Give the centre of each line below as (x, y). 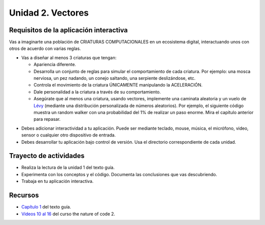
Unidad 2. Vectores (49, 13)
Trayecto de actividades (47, 156)
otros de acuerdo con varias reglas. (45, 48)
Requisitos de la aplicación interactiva (68, 30)
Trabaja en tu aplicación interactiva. (57, 181)
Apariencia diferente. (55, 65)
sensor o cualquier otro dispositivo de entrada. (68, 135)
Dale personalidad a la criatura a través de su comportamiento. (97, 92)
